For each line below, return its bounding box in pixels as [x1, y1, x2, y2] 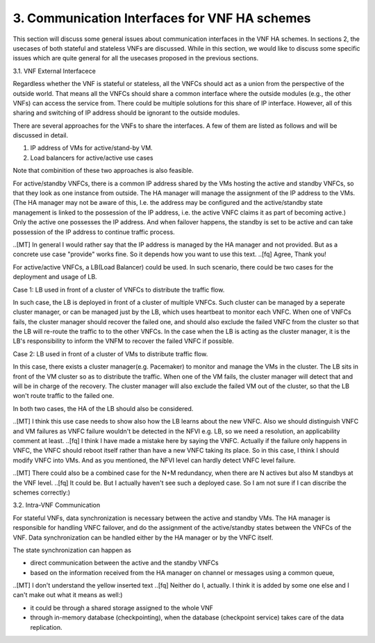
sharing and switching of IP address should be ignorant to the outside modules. [12, 108, 240, 117]
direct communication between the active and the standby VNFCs [30, 559, 219, 567]
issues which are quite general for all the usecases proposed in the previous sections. [12, 54, 259, 62]
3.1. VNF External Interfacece [12, 67, 97, 75]
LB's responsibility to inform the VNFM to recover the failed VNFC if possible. [12, 337, 234, 345]
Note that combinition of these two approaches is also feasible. [12, 167, 194, 175]
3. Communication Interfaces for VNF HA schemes [12, 10, 312, 26]
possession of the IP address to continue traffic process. [12, 228, 175, 236]
